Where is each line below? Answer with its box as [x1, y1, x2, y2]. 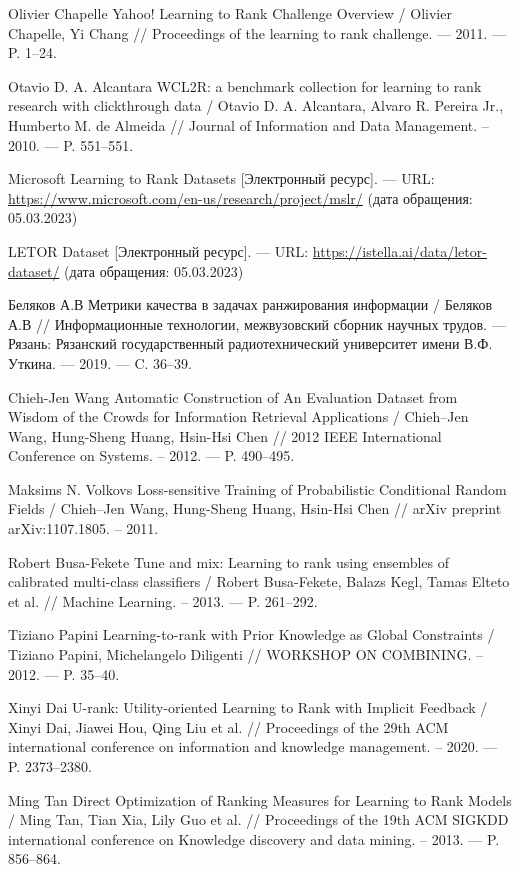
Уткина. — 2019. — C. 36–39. [8, 352, 193, 373]
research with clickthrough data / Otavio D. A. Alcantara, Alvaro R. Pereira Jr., [8, 95, 504, 116]
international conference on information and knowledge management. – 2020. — [8, 736, 498, 757]
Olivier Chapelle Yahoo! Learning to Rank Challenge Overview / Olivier [8, 3, 452, 23]
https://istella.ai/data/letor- [312, 240, 487, 261]
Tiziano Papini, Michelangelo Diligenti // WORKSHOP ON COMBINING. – [8, 644, 484, 665]
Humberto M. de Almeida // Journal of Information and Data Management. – [8, 114, 489, 135]
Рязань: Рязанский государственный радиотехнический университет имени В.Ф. [8, 333, 493, 354]
